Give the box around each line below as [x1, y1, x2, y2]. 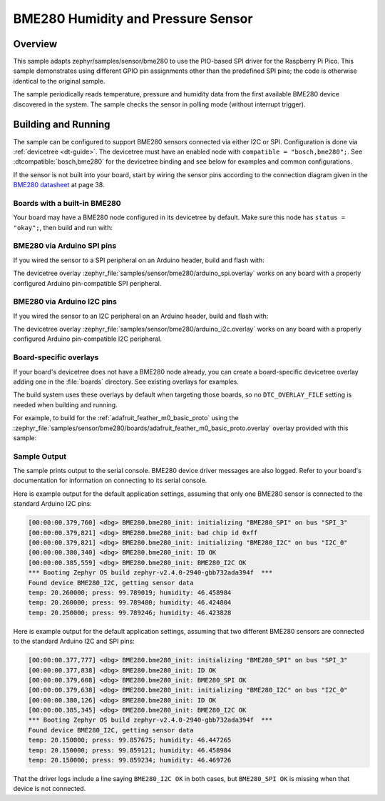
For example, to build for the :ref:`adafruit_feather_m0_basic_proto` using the [13, 414, 239, 422]
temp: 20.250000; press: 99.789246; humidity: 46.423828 [28, 608, 232, 617]
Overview [13, 38, 58, 50]
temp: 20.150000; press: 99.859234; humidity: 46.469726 [28, 756, 232, 765]
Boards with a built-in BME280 [13, 198, 121, 208]
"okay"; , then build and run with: [13, 223, 113, 232]
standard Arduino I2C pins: [13, 499, 92, 508]
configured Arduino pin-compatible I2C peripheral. [13, 334, 162, 343]
